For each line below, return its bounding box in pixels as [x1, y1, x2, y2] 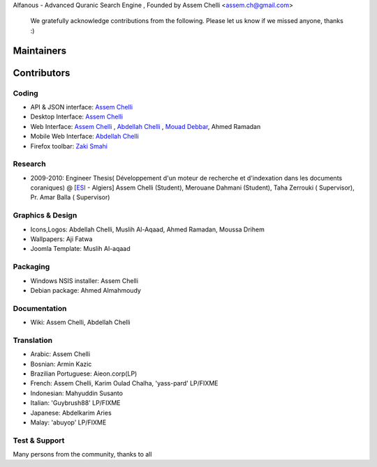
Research [13, 159, 46, 169]
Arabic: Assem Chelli [30, 350, 91, 358]
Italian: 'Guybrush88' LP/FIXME [30, 399, 121, 407]
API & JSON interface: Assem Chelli [30, 102, 133, 111]
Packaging [13, 262, 50, 272]
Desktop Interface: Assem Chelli [30, 112, 124, 121]
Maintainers [13, 45, 67, 56]
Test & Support [13, 436, 65, 445]
